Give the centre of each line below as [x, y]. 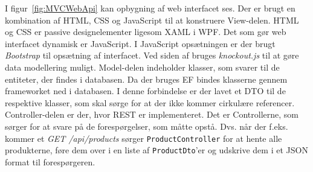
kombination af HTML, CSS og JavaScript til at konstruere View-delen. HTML [152, 20]
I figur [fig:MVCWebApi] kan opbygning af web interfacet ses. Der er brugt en [150, 8]
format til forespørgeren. [50, 161]
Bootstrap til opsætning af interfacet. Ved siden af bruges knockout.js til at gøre [152, 55]
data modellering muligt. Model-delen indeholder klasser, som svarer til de [142, 67]
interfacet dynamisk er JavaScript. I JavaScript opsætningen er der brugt [140, 43]
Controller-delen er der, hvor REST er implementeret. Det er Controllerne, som [152, 114]
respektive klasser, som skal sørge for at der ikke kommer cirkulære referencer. [150, 102]
